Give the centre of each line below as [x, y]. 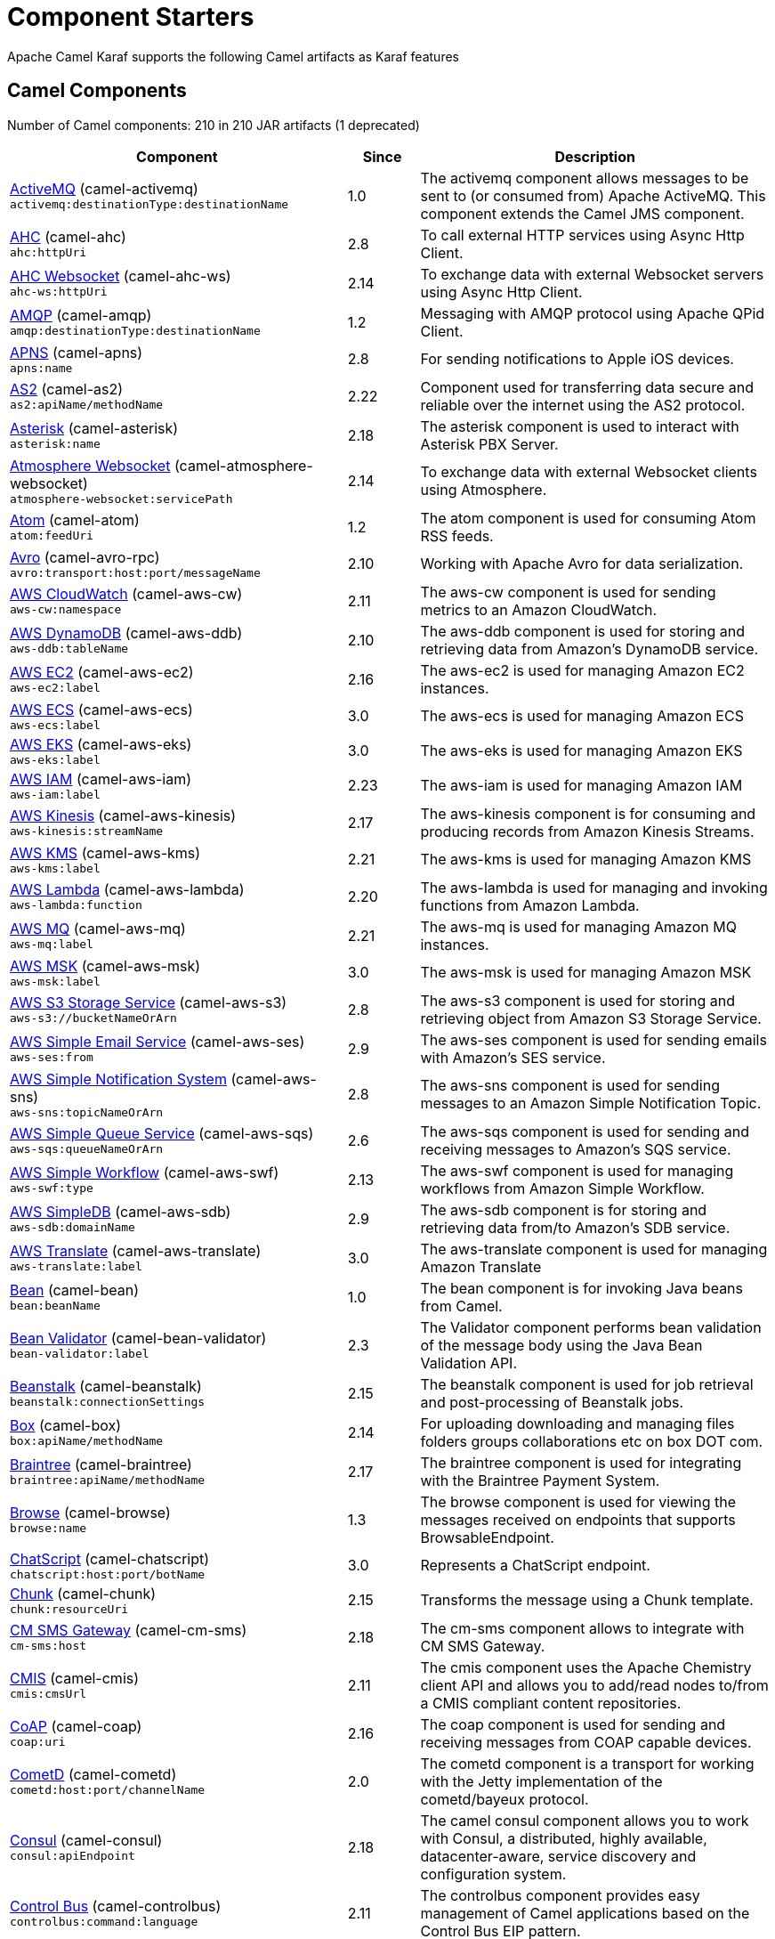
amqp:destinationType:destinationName [135, 331]
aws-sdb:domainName [73, 1228]
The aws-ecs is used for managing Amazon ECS [582, 716]
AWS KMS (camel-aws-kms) [105, 852]
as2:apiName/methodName [87, 405]
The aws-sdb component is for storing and [564, 1209]
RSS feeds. [457, 535]
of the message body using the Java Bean [561, 1345]
